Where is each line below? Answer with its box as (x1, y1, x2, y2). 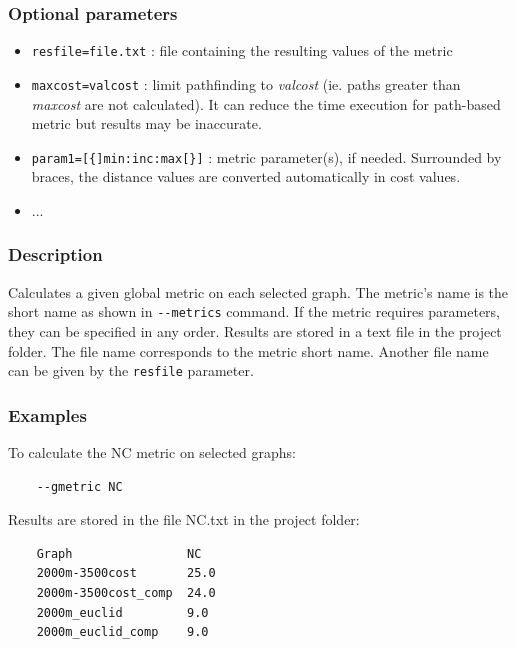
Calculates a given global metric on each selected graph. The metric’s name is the (8, 281, 509, 302)
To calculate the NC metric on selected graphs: (8, 442, 296, 463)
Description (8, 242, 103, 267)
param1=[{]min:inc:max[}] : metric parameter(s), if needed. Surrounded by (31, 146, 502, 167)
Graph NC (36, 546, 202, 561)
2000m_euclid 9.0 (36, 605, 209, 620)
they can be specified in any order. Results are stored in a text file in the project (8, 321, 502, 342)
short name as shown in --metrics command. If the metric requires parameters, (8, 301, 501, 322)
